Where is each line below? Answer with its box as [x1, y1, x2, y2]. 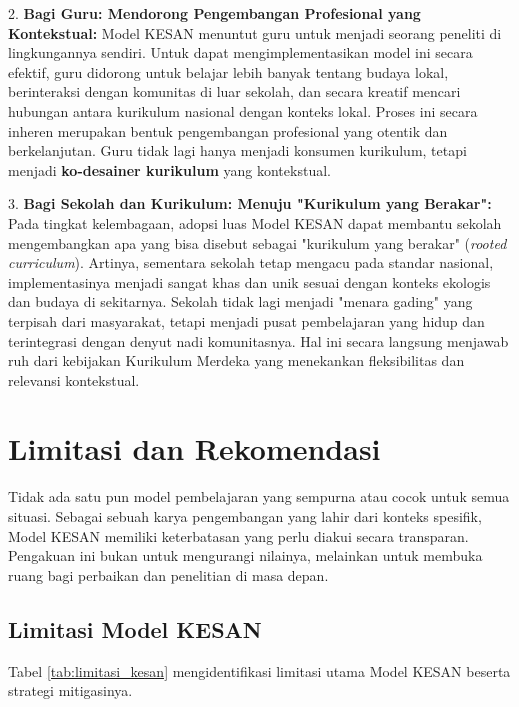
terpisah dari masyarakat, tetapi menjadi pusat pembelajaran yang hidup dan [8, 310, 485, 331]
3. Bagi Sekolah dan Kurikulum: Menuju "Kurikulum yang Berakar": [8, 193, 492, 214]
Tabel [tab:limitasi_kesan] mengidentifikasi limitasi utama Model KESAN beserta [8, 660, 511, 681]
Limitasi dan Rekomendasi [8, 428, 381, 469]
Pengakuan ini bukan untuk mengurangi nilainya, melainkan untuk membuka [8, 545, 483, 566]
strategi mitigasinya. [8, 680, 133, 701]
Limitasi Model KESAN [8, 613, 262, 644]
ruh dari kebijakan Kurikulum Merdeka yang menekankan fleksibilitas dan [8, 350, 465, 371]
